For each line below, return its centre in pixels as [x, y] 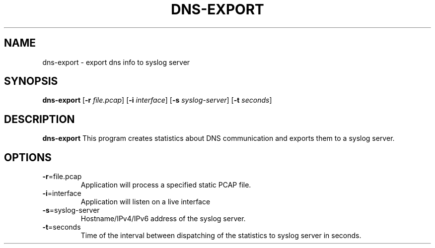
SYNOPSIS [31, 81]
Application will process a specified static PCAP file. [166, 185]
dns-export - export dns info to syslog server [116, 62]
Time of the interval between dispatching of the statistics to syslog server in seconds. [221, 236]
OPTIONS [28, 157]
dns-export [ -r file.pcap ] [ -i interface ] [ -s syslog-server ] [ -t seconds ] [157, 100]
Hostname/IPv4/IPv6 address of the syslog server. [163, 219]
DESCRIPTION [39, 119]
